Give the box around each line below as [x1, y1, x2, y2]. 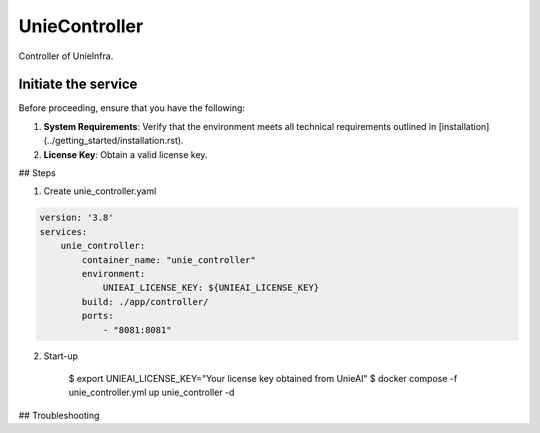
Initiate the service [18, 76, 138, 93]
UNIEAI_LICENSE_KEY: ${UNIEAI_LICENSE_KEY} [102, 282, 320, 294]
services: [39, 226, 88, 237]
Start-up [43, 350, 79, 362]
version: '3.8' [39, 212, 114, 224]
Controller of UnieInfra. [18, 50, 114, 62]
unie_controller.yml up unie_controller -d [68, 386, 235, 399]
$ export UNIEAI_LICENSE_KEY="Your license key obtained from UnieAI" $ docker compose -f [68, 372, 458, 384]
